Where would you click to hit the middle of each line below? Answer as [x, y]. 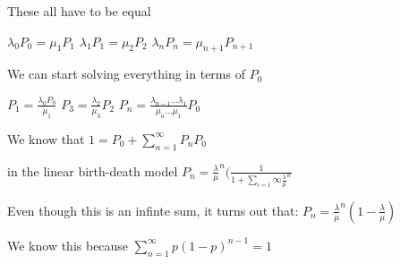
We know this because [68, 245]
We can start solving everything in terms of [126, 74]
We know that [46, 138]
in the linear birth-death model [93, 170]
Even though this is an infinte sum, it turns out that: [153, 210]
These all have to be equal [79, 11]
